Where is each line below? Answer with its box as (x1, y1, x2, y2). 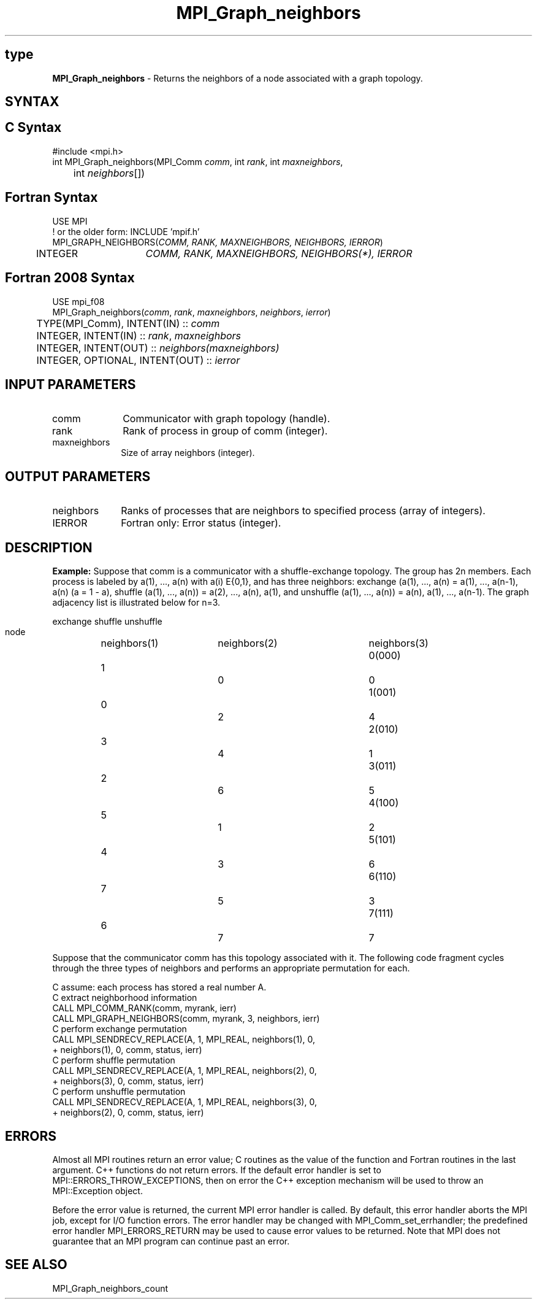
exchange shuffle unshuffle (52, 616, 162, 627)
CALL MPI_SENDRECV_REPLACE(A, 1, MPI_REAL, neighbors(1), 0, (52, 1034, 315, 1045)
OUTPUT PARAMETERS (5, 468, 151, 484)
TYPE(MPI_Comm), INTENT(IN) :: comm (36, 317, 220, 330)
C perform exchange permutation (52, 1024, 187, 1035)
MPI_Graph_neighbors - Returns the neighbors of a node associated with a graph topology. (52, 72, 423, 83)
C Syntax (5, 120, 62, 136)
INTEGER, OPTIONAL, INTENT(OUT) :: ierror (36, 353, 240, 366)
